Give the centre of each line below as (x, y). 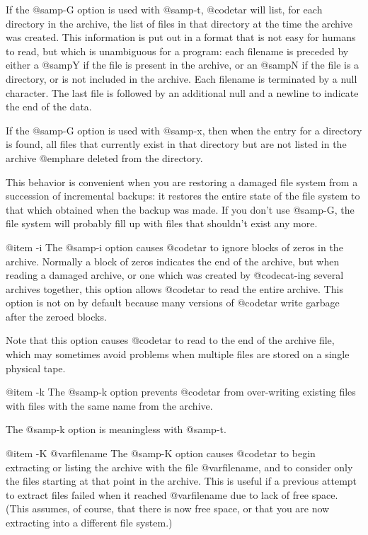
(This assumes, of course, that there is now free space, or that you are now (168, 508)
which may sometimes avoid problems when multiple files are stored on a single (178, 354)
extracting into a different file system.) (89, 522)
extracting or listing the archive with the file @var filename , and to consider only (179, 467)
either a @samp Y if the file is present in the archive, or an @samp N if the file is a (183, 65)
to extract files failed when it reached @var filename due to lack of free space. (172, 494)
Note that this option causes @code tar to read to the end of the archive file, (170, 340)
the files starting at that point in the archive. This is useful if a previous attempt (182, 481)
